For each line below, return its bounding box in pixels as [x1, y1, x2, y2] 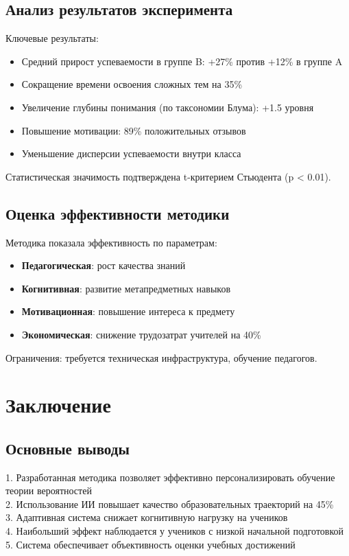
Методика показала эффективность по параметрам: [5, 235, 217, 249]
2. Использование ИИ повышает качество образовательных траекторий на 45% [5, 496, 334, 511]
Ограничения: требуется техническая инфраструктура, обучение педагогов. [5, 350, 317, 364]
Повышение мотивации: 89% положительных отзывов [21, 123, 246, 137]
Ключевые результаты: [5, 31, 99, 45]
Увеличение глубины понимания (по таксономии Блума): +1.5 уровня [21, 100, 314, 114]
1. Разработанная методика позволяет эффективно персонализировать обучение [5, 470, 335, 484]
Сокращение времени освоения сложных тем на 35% [21, 77, 243, 91]
